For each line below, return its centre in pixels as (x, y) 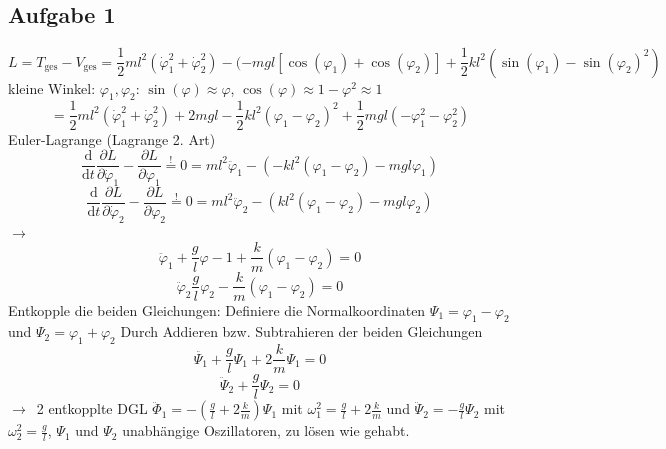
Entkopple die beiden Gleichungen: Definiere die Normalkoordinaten (217, 309)
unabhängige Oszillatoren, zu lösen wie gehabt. (266, 430)
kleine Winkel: (52, 87)
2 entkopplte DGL (92, 408)
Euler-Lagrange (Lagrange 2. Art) (112, 138)
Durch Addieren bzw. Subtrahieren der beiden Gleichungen (301, 331)
